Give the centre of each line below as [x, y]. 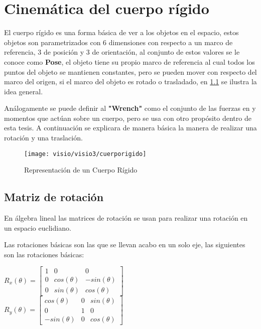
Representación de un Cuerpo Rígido [81, 170]
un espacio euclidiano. [38, 227]
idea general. [24, 91]
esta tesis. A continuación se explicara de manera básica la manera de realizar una [130, 128]
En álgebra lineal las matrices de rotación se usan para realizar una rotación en [126, 218]
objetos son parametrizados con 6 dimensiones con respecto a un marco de [118, 42]
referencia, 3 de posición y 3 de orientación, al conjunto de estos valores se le [122, 52]
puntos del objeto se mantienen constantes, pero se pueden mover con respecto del [130, 71]
